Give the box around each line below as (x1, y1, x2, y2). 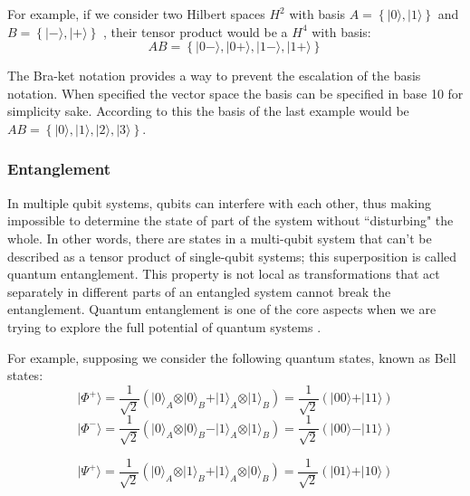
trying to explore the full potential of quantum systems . (7, 317, 321, 336)
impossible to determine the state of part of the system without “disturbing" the (7, 211, 454, 230)
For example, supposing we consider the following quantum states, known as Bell (7, 348, 456, 367)
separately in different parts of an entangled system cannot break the (7, 281, 391, 300)
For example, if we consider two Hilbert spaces (7, 5, 265, 23)
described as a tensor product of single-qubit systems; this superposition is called (7, 246, 457, 265)
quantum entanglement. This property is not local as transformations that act (7, 264, 440, 283)
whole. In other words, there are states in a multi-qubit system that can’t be (7, 228, 432, 247)
